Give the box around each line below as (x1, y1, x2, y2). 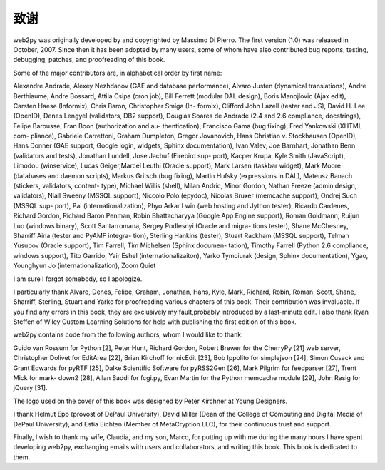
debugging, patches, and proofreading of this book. (13, 56, 165, 64)
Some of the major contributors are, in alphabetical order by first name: (13, 68, 222, 77)
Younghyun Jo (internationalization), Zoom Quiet (13, 261, 156, 270)
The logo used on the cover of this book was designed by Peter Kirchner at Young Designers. (13, 397, 288, 405)
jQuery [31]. (13, 384, 48, 392)
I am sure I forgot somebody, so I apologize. (13, 275, 143, 283)
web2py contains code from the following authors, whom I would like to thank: (13, 330, 243, 339)
